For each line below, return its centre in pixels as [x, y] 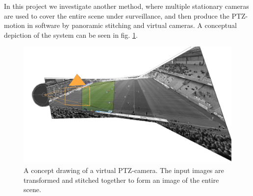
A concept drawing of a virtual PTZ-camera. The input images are [124, 170]
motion [14, 25]
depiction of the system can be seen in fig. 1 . [71, 35]
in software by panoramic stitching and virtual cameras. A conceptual [132, 25]
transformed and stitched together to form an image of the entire [121, 180]
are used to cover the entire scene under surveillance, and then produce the [117, 15]
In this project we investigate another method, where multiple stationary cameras [126, 6]
